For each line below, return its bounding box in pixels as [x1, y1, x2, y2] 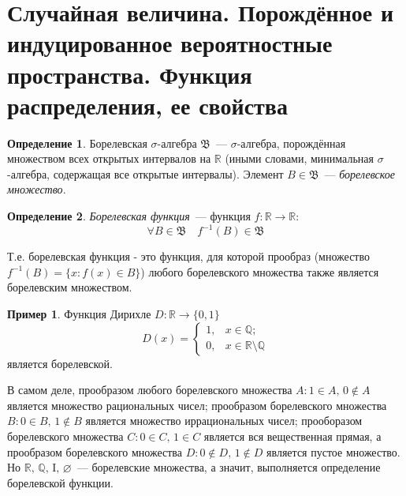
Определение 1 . [7, 134, 86, 151]
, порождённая [276, 134, 346, 151]
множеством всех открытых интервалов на [7, 150, 211, 167]
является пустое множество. [266, 443, 400, 460]
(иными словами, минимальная [225, 150, 374, 167]
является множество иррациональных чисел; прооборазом [85, 412, 363, 429]
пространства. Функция [7, 58, 252, 90]
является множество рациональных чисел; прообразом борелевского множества [7, 396, 387, 413]
